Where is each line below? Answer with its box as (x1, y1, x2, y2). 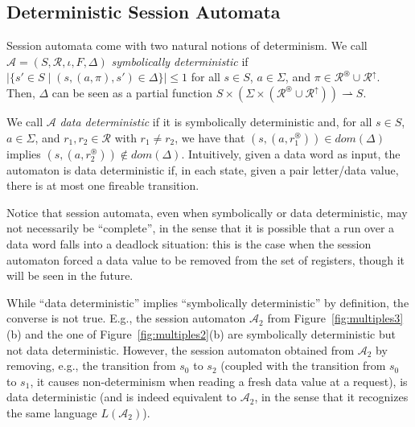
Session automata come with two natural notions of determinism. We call (6, 37, 368, 54)
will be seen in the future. (6, 267, 134, 284)
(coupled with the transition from (220, 357, 386, 374)
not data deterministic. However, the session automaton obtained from (6, 341, 355, 358)
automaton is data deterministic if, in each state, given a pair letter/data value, (6, 161, 399, 178)
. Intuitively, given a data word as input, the (181, 145, 401, 162)
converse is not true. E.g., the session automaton (6, 310, 246, 326)
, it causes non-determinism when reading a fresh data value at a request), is (30, 372, 408, 389)
